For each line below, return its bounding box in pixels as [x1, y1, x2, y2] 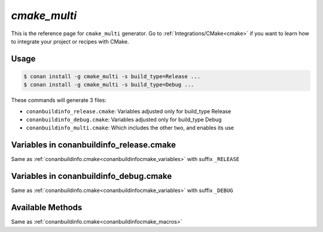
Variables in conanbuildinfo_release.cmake [11, 140, 176, 150]
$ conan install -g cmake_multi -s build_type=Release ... [23, 73, 200, 80]
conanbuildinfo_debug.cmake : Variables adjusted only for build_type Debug [26, 116, 222, 123]
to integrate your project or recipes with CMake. [11, 38, 130, 45]
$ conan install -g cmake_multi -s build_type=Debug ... [23, 81, 194, 88]
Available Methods [11, 203, 83, 213]
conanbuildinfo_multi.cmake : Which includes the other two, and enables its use [26, 124, 234, 131]
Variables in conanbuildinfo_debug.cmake [11, 171, 172, 181]
